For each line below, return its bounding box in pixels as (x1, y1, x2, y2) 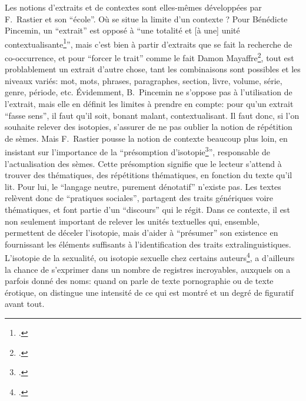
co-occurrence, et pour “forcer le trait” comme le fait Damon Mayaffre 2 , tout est (5, 50, 294, 64)
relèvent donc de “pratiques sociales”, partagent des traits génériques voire (5, 192, 274, 204)
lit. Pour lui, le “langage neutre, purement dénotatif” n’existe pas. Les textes (5, 180, 281, 192)
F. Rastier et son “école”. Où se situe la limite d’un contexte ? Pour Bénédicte (5, 12, 288, 25)
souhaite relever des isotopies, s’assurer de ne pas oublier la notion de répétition (5, 121, 292, 133)
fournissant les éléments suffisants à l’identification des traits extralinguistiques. (5, 238, 291, 250)
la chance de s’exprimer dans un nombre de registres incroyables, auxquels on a (5, 263, 291, 275)
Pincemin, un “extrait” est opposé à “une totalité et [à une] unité (5, 24, 240, 36)
